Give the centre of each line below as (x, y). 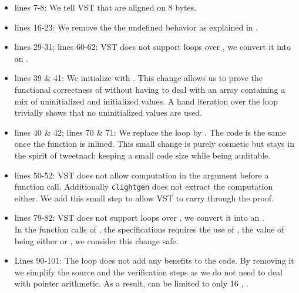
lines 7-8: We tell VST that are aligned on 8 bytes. (105, 7)
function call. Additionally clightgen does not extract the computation (144, 186)
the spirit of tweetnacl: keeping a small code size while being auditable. (142, 155)
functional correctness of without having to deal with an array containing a (150, 89)
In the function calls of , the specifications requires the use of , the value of (149, 229)
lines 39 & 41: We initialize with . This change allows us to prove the (139, 78)
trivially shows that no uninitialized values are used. (108, 112)
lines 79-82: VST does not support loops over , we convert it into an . (139, 218)
